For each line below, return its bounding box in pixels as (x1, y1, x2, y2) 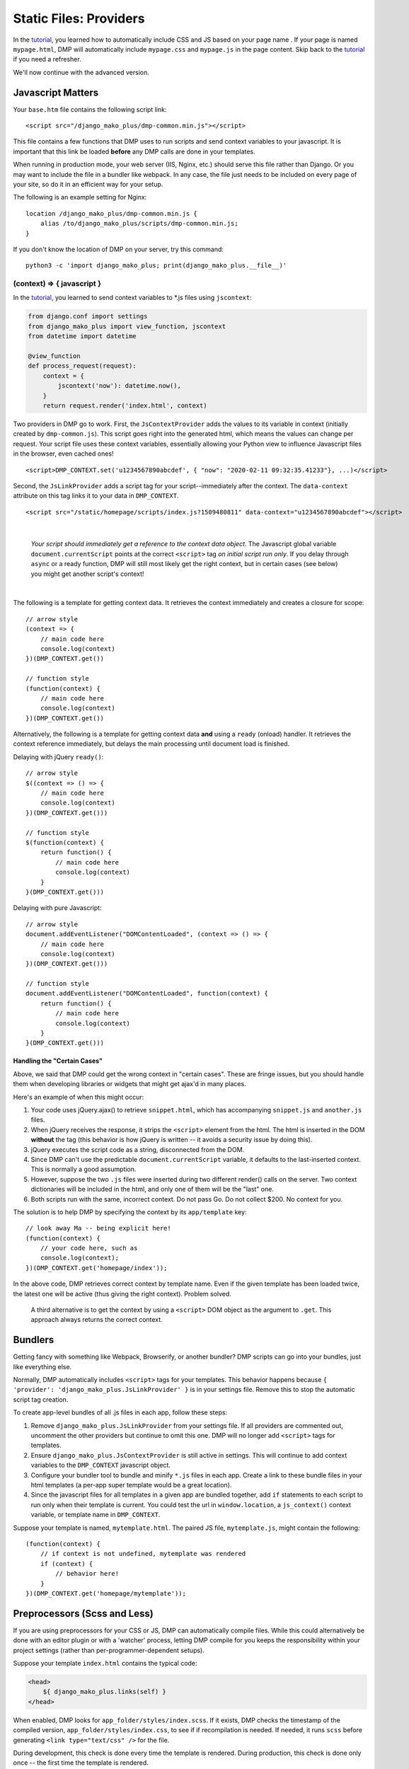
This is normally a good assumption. (30, 1165, 137, 1174)
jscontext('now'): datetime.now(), (57, 382, 182, 390)
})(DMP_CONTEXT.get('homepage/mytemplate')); (25, 1589, 187, 1597)
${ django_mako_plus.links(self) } (42, 1688, 166, 1696)
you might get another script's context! (30, 570, 144, 578)
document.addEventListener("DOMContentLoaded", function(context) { (25, 989, 268, 998)
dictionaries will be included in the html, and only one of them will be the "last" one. (30, 1185, 274, 1194)
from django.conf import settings (28, 312, 148, 321)
